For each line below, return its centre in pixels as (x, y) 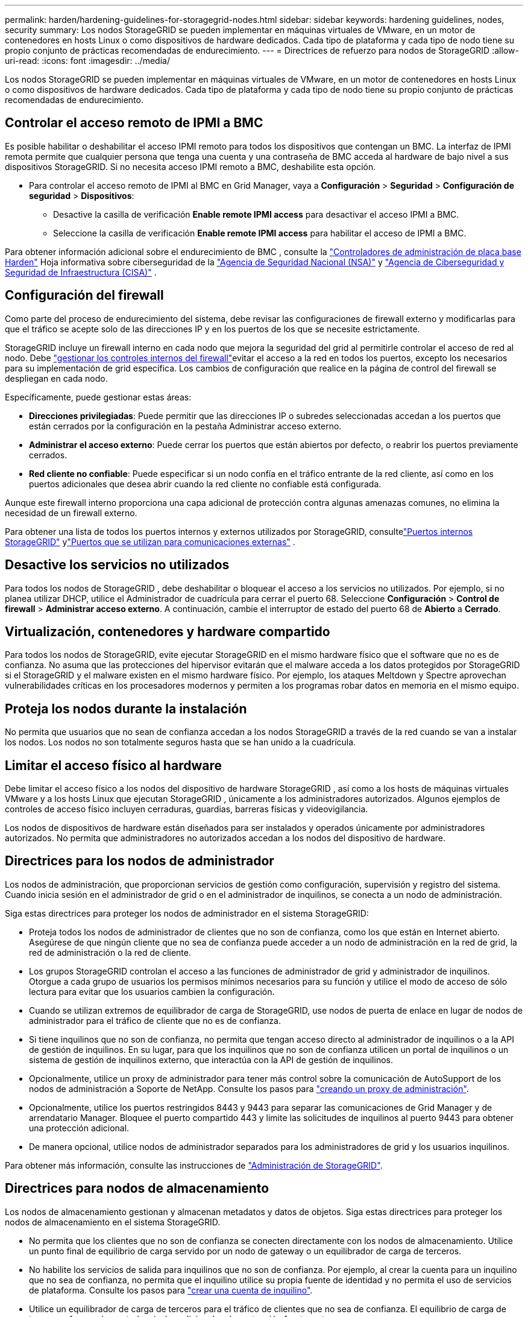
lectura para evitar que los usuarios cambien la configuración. (152, 991)
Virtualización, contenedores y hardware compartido (168, 631)
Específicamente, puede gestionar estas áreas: (98, 397)
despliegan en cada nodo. (56, 378)
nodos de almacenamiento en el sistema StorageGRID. (113, 1222)
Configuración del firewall (84, 295)
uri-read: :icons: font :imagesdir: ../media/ (87, 61)
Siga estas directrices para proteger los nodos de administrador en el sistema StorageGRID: (187, 913)
